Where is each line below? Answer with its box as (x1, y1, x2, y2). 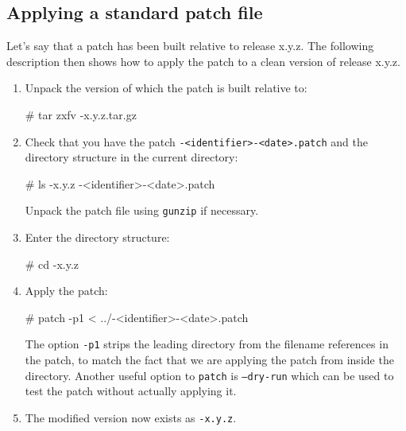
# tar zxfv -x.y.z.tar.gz (25, 106, 137, 122)
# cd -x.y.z (25, 255, 79, 272)
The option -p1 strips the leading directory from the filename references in (25, 336, 389, 352)
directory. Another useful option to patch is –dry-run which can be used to (25, 367, 394, 383)
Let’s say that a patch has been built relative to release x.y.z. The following (6, 37, 374, 54)
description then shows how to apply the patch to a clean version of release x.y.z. (6, 52, 400, 69)
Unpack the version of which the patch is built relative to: (25, 80, 307, 96)
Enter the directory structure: (25, 229, 170, 246)
